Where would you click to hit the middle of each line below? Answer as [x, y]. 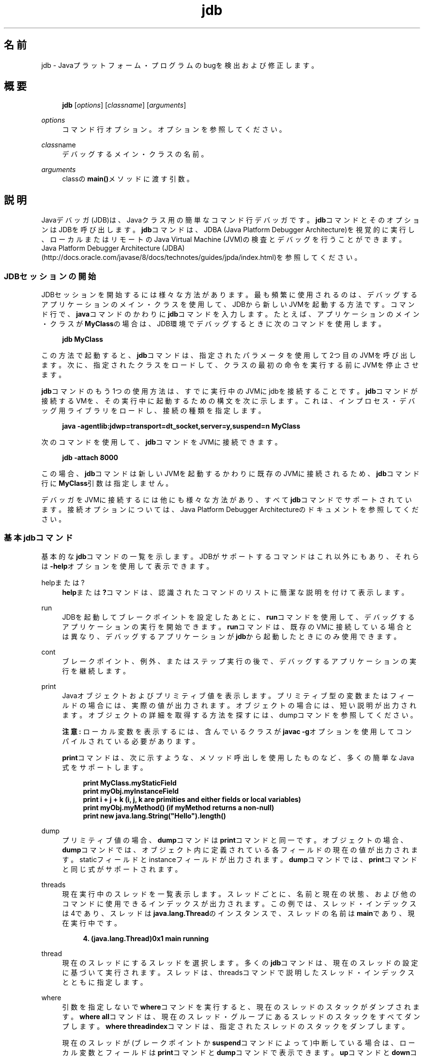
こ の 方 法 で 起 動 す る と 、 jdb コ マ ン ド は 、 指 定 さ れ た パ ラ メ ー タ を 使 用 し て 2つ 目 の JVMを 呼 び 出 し [229, 355]
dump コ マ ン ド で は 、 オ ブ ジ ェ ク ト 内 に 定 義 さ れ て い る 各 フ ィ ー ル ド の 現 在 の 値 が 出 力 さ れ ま [240, 849]
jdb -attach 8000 [90, 458]
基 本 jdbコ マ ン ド [38, 538]
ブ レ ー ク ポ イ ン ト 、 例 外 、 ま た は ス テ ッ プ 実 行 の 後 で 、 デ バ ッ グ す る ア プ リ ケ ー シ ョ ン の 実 [239, 661]
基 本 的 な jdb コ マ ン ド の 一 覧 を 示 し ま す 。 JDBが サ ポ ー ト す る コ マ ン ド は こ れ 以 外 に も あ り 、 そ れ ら [230, 556]
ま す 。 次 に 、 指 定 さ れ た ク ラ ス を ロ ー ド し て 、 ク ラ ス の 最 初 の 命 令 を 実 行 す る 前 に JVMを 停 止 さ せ [230, 365]
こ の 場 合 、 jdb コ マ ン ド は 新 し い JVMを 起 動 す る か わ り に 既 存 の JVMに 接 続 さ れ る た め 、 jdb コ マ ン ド [230, 474]
